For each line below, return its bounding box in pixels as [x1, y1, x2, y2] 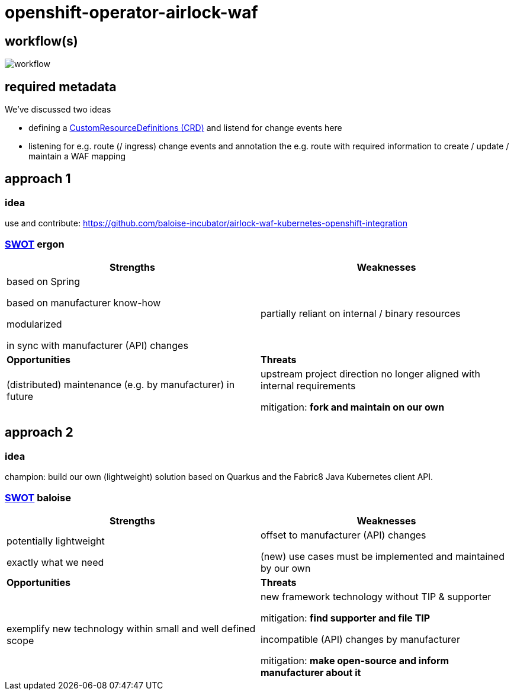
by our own [261, 562, 311, 574]
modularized [7, 318, 62, 330]
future [7, 390, 34, 402]
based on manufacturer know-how [7, 296, 161, 309]
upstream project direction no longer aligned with [261, 367, 480, 380]
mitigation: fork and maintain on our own [261, 401, 445, 413]
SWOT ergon [5, 238, 65, 250]
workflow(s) [5, 33, 78, 49]
